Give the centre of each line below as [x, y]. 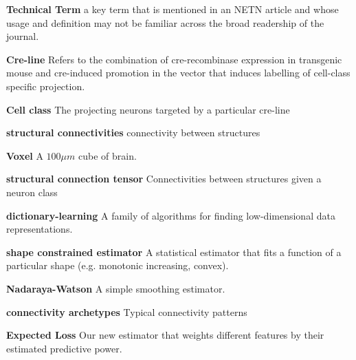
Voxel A [25, 155]
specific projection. [46, 86]
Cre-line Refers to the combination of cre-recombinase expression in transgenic [174, 59]
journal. [23, 36]
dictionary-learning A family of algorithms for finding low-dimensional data [171, 215]
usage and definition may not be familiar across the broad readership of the [165, 22]
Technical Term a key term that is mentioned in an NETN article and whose [173, 9]
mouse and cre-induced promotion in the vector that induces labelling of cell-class [178, 73]
